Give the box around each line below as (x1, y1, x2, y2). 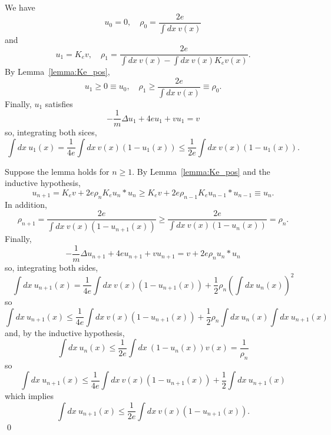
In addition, (5, 198, 47, 210)
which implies (5, 390, 54, 402)
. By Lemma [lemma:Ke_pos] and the (132, 165, 270, 177)
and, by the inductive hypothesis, (5, 326, 125, 338)
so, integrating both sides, (5, 261, 98, 273)
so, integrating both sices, (5, 126, 97, 138)
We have (5, 1, 35, 13)
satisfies (45, 97, 73, 109)
